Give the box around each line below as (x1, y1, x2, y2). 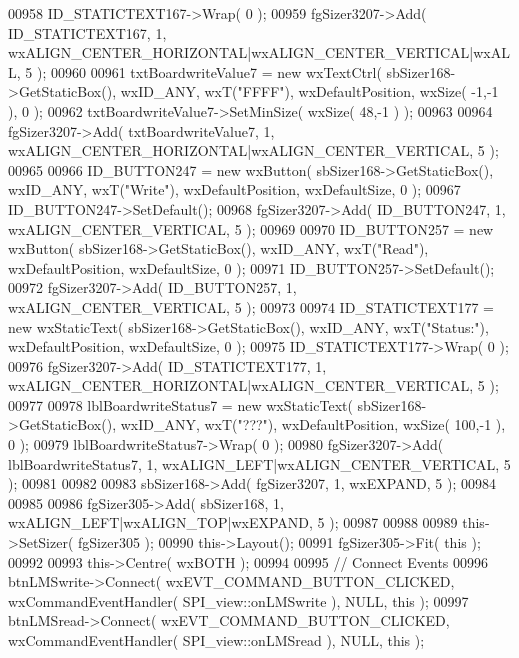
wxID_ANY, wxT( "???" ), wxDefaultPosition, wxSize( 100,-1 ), (120, 414, 506, 435)
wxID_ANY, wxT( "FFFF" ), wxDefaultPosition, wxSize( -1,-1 (120, 81, 499, 102)
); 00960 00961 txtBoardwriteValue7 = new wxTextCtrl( (36, 61, 382, 82)
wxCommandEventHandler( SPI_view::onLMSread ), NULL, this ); (8, 630, 425, 650)
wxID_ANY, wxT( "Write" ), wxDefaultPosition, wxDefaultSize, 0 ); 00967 (8, 179, 461, 200)
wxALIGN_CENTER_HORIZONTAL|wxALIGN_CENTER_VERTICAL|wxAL (8, 42, 510, 63)
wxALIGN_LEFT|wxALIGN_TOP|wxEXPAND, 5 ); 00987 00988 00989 (8, 512, 458, 533)
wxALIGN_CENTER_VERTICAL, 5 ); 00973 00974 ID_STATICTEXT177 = (8, 296, 495, 317)
